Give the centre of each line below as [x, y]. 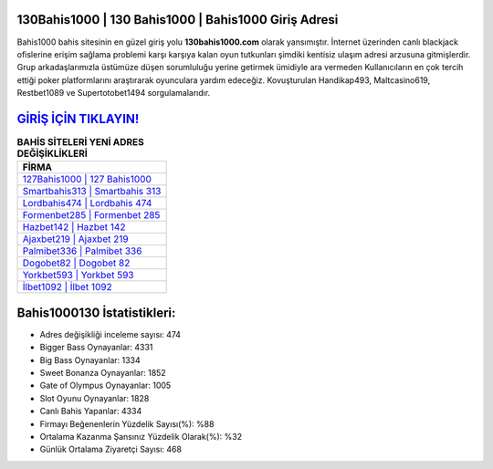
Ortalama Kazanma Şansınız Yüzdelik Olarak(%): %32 [141, 437]
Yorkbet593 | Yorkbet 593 [78, 276]
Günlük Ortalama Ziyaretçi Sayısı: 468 [111, 449]
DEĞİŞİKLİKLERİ [52, 153]
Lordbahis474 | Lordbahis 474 [87, 203]
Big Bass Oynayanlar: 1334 [90, 360]
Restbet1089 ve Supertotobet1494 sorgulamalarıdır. [114, 93]
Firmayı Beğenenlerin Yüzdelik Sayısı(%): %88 [127, 423]
